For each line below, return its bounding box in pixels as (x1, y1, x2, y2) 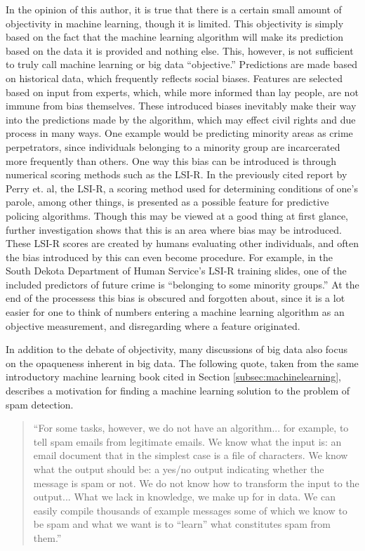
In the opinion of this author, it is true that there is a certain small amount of (6, 2, 342, 16)
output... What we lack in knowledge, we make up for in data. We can (33, 489, 336, 504)
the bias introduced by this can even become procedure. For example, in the (6, 249, 333, 264)
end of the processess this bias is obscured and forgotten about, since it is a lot (6, 291, 345, 305)
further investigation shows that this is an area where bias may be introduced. (6, 222, 342, 237)
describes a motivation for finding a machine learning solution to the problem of (6, 383, 350, 398)
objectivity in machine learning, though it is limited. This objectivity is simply (6, 15, 344, 30)
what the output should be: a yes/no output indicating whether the (33, 462, 324, 476)
